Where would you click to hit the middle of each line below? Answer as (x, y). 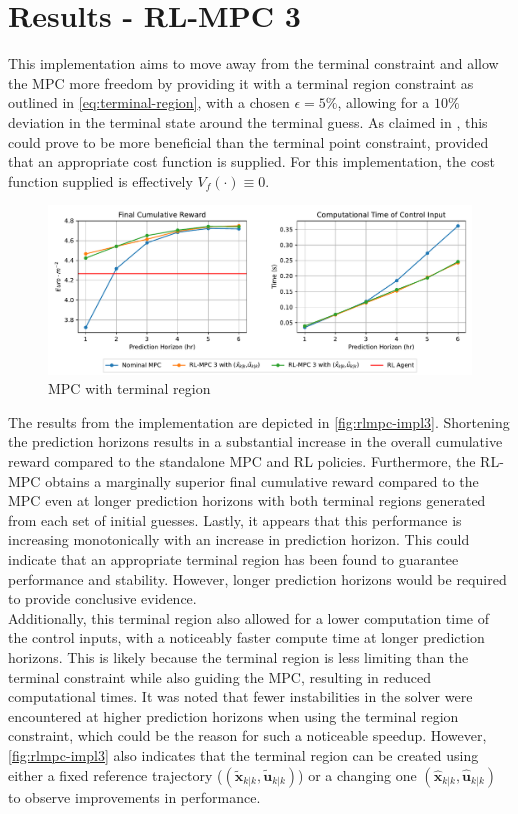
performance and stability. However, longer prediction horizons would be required (257, 578)
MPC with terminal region (129, 388)
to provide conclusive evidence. (102, 598)
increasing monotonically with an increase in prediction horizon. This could (239, 539)
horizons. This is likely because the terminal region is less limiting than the (238, 656)
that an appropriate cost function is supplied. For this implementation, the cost (251, 161)
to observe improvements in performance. (134, 796)
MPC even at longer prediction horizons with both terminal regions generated (247, 500)
